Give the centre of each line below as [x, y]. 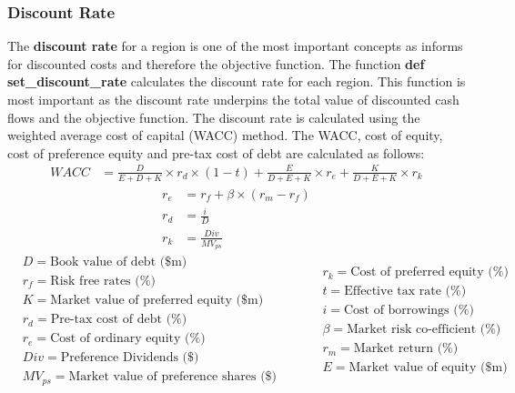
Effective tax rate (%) [405, 292]
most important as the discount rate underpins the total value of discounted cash [233, 99]
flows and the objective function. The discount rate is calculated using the [214, 117]
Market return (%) [406, 349]
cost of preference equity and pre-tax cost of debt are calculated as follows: [216, 152]
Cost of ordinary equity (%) [128, 339]
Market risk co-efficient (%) [424, 330]
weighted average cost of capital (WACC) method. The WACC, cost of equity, [225, 135]
